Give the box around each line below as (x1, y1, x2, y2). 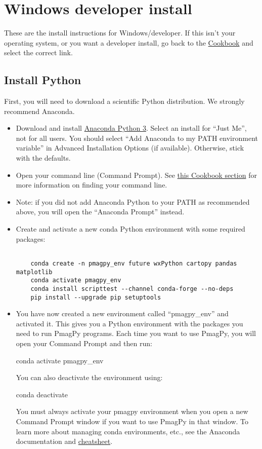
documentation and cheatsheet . (16, 436, 113, 446)
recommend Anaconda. (4, 105, 75, 116)
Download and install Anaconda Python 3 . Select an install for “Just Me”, (16, 123, 247, 133)
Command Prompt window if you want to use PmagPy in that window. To (16, 416, 249, 426)
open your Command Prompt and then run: (16, 338, 152, 348)
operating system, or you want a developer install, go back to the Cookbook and (4, 37, 253, 48)
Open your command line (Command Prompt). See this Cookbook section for (16, 169, 257, 180)
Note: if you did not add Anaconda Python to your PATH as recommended (16, 196, 250, 207)
